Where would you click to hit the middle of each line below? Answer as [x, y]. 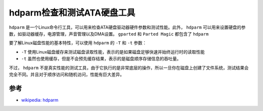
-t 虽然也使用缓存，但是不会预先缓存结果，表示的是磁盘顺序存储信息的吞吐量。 [101, 59]
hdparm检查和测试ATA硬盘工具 [72, 13]
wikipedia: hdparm [40, 100]
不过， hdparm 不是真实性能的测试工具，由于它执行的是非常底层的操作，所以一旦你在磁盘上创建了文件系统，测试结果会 [129, 68]
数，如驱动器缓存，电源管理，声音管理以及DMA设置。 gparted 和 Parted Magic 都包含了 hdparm [109, 34]
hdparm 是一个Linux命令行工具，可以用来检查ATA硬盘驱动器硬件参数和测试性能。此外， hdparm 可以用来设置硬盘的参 [127, 27]
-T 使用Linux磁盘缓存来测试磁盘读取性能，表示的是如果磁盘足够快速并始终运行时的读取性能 [113, 52]
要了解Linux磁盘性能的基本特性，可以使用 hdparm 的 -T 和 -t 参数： [78, 43]
